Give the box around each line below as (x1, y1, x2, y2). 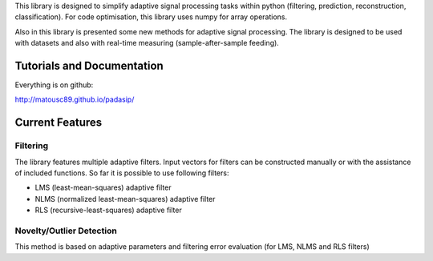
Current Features (14, 116, 103, 130)
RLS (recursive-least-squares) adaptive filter (34, 205, 182, 215)
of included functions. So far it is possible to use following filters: (14, 168, 229, 178)
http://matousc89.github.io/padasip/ (14, 94, 135, 104)
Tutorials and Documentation (14, 58, 164, 72)
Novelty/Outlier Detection (14, 225, 118, 236)
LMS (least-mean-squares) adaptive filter (34, 183, 172, 192)
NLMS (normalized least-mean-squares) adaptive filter (34, 194, 216, 203)
